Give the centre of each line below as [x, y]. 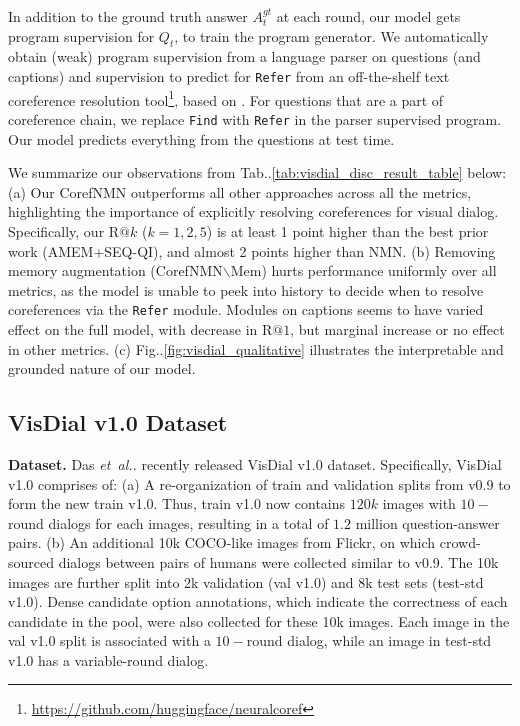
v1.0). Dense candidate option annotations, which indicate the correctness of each [258, 601]
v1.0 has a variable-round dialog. [108, 659]
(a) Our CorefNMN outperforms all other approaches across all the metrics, [240, 191]
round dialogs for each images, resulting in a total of [168, 522]
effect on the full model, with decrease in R [140, 328]
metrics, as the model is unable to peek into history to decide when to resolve [246, 289]
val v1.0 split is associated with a [109, 640]
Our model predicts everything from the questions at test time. [201, 138]
